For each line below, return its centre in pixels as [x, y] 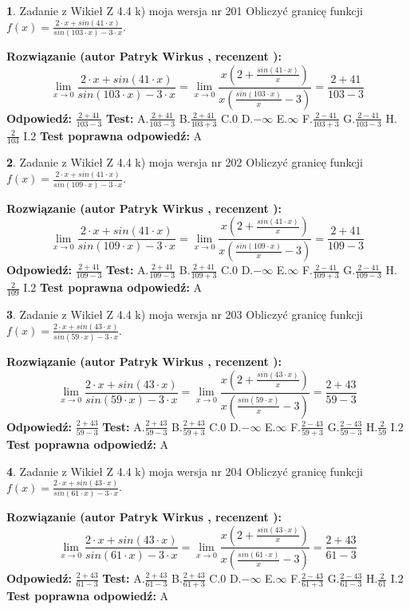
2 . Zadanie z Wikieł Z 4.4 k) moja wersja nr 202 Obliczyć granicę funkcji [185, 162]
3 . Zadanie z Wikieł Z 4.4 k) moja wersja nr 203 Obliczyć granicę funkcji [185, 314]
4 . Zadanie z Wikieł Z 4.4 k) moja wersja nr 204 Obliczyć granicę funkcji [185, 471]
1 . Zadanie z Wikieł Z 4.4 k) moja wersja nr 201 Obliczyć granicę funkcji [185, 10]
